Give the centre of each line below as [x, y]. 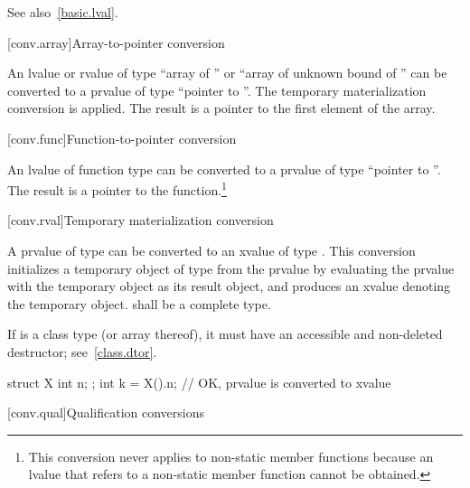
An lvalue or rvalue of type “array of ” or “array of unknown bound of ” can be [227, 73]
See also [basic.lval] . [63, 12]
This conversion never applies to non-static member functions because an [231, 456]
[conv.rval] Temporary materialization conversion [141, 220]
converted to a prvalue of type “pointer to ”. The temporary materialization [217, 90]
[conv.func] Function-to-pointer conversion [122, 138]
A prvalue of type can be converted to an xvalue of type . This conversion [211, 250]
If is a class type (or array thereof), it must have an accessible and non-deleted [225, 334]
